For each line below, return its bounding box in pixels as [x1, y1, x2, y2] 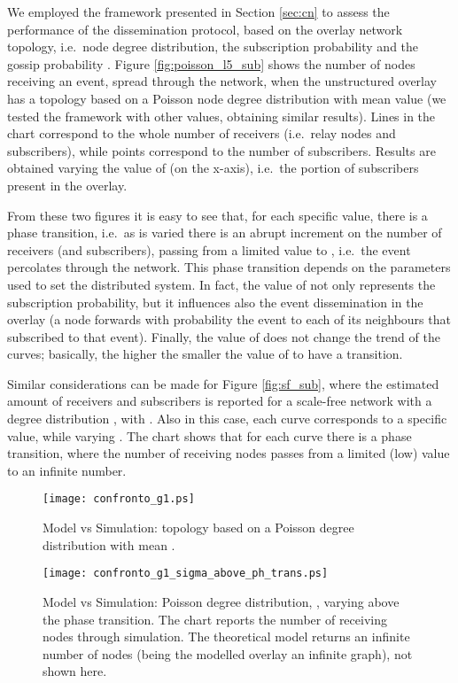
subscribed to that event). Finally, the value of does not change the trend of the [7, 327, 440, 345]
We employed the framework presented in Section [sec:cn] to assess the [7, 3, 390, 20]
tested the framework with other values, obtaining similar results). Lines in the [7, 106, 436, 125]
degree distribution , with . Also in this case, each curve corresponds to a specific [7, 409, 447, 428]
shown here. [43, 662, 107, 680]
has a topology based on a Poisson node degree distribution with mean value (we [7, 89, 446, 107]
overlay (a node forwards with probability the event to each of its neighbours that [7, 310, 451, 329]
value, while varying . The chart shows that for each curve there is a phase [7, 426, 412, 445]
